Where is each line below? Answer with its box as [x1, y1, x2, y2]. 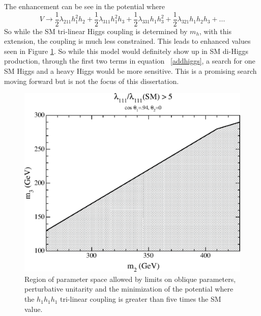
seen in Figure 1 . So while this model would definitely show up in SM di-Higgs [4, 45, 249, 56]
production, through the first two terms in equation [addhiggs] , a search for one [4, 55, 255, 66]
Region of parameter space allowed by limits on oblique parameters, [24, 273, 236, 284]
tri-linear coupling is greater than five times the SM [60, 294, 221, 304]
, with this [199, 25, 231, 36]
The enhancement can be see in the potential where [4, 1, 165, 11]
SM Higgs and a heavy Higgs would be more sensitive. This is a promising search [4, 66, 257, 76]
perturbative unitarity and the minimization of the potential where [24, 283, 234, 294]
